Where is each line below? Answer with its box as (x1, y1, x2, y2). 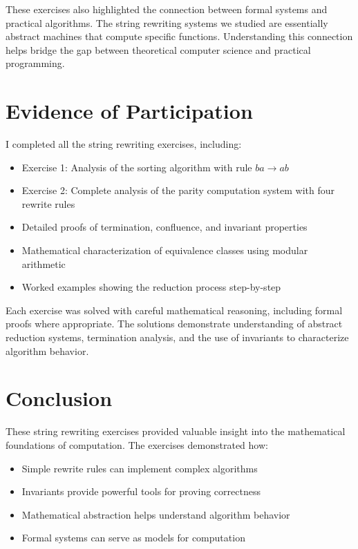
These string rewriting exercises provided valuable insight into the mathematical (6, 424, 346, 439)
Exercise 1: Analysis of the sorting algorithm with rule (21, 160, 252, 174)
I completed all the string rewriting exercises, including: (6, 137, 242, 151)
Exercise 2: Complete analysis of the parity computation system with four (21, 183, 335, 198)
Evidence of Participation (6, 97, 253, 125)
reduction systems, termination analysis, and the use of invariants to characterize (6, 330, 349, 345)
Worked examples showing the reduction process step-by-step (21, 280, 281, 294)
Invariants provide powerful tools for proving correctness (21, 484, 261, 499)
